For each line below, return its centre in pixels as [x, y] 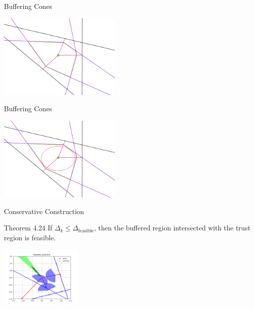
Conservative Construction [44, 211]
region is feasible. [30, 237]
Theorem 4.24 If [28, 228]
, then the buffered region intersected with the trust [172, 228]
